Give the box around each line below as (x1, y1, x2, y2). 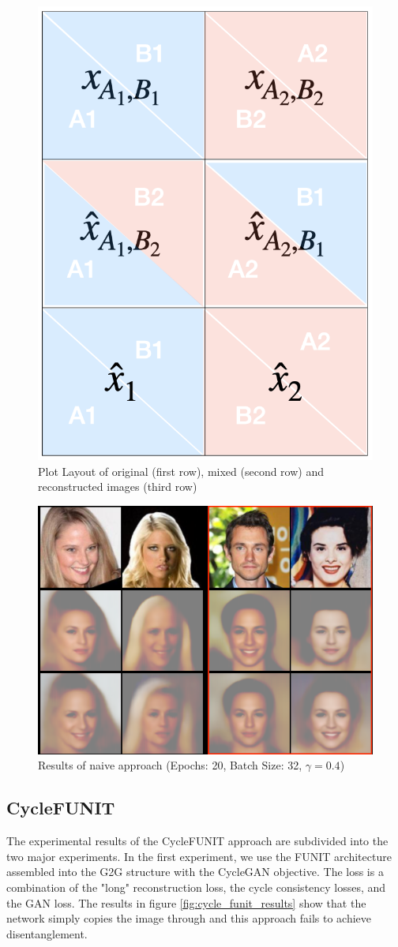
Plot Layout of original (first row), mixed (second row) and (38, 462, 324, 479)
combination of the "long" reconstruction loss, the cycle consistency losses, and (6, 878, 386, 895)
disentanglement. (6, 925, 88, 941)
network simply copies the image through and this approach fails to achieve (6, 910, 372, 926)
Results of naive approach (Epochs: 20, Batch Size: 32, (38, 757, 302, 773)
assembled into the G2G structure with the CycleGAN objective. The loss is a (6, 863, 384, 880)
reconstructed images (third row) (38, 478, 197, 495)
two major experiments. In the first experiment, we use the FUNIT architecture (6, 848, 392, 864)
